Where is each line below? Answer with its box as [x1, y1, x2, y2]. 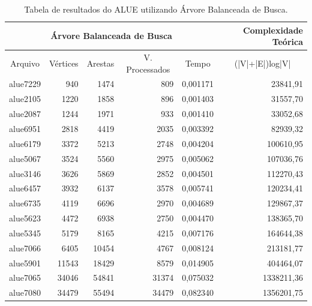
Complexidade [243, 23, 303, 36]
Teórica [272, 35, 303, 48]
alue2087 [9, 107, 41, 120]
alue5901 [9, 256, 41, 269]
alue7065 [9, 271, 41, 284]
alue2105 [9, 92, 41, 105]
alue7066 [9, 241, 41, 254]
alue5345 [9, 226, 41, 239]
